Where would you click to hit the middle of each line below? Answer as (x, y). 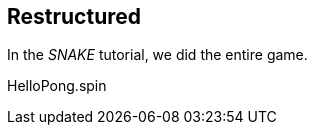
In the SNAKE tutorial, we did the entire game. (157, 55)
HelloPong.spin (57, 86)
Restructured (74, 16)
